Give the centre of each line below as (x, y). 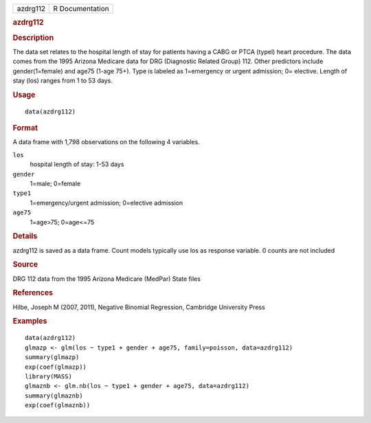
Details (25, 236)
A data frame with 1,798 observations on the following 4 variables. (106, 142)
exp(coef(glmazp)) (56, 367)
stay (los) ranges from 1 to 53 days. (63, 81)
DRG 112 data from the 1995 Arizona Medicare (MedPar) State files (106, 279)
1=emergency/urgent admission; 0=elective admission (106, 203)
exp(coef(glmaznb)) (58, 405)
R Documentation (81, 9)
